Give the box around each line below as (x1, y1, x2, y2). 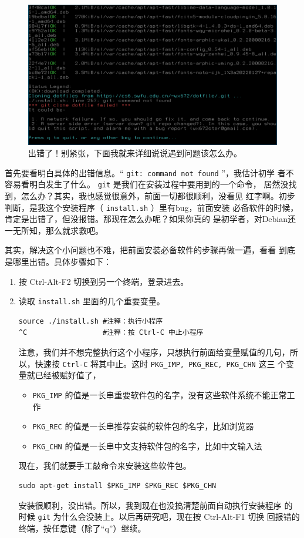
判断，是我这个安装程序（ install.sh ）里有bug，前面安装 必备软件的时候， (5, 201, 299, 213)
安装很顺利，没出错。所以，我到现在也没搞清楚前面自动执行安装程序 (18, 499, 282, 511)
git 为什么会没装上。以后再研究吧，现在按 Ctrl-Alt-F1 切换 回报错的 (38, 510, 300, 523)
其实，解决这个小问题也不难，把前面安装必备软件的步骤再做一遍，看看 (5, 244, 276, 256)
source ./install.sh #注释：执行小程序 (18, 317, 163, 325)
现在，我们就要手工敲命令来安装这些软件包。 (18, 459, 191, 472)
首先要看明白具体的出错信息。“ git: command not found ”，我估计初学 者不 (5, 166, 294, 179)
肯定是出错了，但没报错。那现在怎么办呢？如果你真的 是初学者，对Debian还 (5, 213, 296, 225)
